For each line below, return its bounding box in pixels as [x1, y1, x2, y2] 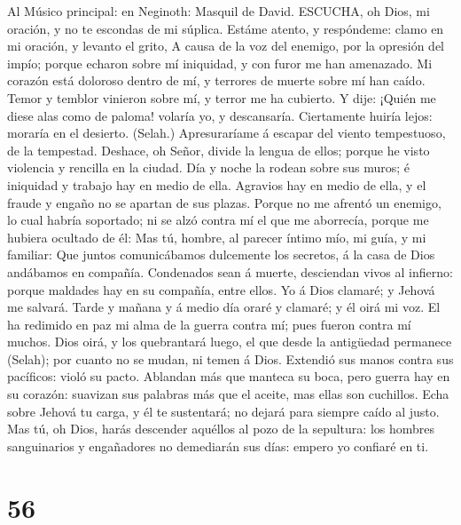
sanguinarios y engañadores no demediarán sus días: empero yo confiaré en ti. [7, 436, 429, 455]
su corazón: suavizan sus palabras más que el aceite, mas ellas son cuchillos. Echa [7, 385, 449, 403]
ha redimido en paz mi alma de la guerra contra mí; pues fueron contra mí [7, 314, 411, 333]
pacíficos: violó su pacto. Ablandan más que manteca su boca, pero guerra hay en [7, 367, 450, 386]
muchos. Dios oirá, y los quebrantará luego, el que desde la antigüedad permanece [7, 332, 452, 351]
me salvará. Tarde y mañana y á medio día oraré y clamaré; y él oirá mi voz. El [7, 298, 441, 316]
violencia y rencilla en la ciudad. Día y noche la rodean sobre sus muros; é [7, 158, 410, 177]
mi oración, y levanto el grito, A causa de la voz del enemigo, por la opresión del [7, 36, 444, 55]
